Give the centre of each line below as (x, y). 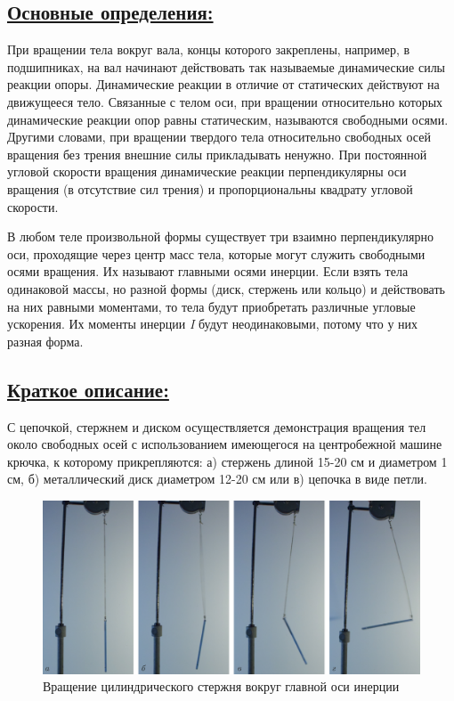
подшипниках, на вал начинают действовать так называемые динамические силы (227, 66)
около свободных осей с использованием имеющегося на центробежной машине (225, 444)
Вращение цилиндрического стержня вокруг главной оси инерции (221, 686)
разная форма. (45, 341)
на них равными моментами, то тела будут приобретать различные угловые (211, 306)
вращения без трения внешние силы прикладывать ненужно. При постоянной (217, 154)
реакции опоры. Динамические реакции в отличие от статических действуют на (223, 84)
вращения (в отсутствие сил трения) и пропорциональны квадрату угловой (210, 188)
